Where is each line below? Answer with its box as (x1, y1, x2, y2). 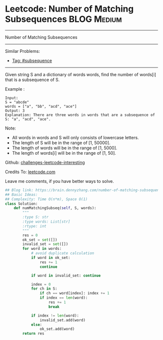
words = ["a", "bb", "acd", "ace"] (5, 104, 77, 109)
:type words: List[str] (22, 219, 70, 224)
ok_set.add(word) (39, 326, 75, 332)
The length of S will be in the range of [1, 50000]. (12, 140, 111, 146)
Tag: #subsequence (12, 57, 52, 64)
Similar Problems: (5, 48, 40, 54)
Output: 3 (5, 108, 25, 113)
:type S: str (22, 215, 49, 220)
